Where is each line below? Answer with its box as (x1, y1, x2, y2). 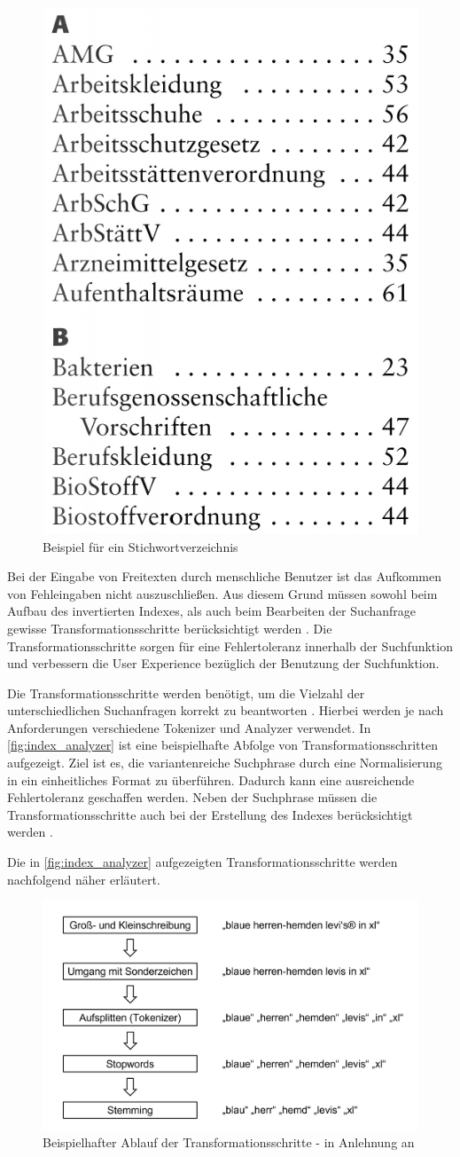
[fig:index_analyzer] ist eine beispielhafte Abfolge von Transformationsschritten (7, 736, 438, 754)
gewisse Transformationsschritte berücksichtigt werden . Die (7, 618, 332, 637)
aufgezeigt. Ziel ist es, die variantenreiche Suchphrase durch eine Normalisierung (7, 753, 442, 772)
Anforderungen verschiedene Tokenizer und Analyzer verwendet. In (7, 718, 371, 736)
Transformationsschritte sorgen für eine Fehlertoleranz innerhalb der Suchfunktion (7, 636, 453, 655)
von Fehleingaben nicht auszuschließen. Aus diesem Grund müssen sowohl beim (7, 584, 438, 602)
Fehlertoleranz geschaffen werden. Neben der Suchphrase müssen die (7, 788, 378, 807)
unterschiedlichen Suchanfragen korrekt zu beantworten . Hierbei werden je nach (7, 701, 444, 720)
